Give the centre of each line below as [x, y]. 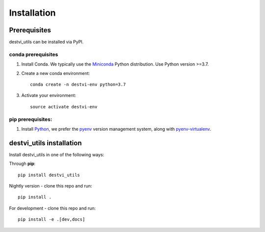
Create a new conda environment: [56, 73]
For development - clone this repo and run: [52, 208]
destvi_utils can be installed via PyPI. [46, 42]
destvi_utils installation [45, 143]
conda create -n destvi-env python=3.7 [78, 84]
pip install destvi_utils [49, 175]
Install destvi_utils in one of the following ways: [57, 155]
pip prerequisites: [31, 119]
